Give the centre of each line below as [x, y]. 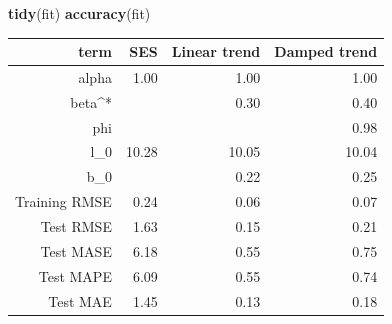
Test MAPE [75, 275]
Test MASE [76, 250]
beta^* [91, 101]
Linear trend [216, 51]
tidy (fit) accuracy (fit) [79, 13]
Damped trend [326, 51]
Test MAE [80, 300]
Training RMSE [63, 201]
